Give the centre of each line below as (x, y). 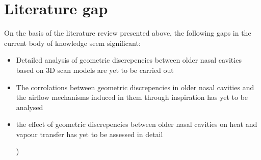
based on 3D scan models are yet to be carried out (95, 70)
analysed (30, 107)
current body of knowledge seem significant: (72, 43)
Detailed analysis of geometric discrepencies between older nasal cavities (129, 60)
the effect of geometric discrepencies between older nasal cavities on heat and (137, 124)
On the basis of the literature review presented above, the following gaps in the (128, 33)
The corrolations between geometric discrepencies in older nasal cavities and (135, 87)
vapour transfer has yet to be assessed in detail (89, 134)
